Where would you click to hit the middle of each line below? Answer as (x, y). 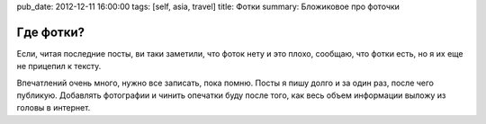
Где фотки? (51, 32)
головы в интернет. (54, 108)
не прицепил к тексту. (59, 66)
